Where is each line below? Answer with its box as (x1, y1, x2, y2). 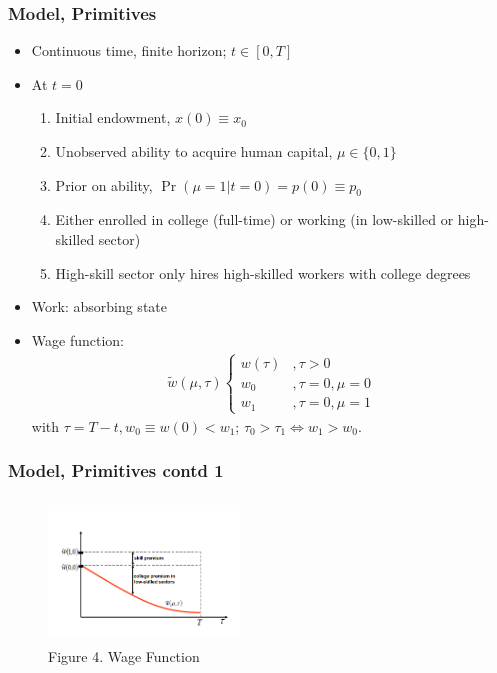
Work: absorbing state (31, 296, 167, 317)
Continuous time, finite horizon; (31, 40, 227, 61)
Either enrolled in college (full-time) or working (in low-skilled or (55, 209, 454, 230)
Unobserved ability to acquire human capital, (55, 141, 333, 161)
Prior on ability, (55, 174, 153, 195)
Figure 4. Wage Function (48, 646, 200, 667)
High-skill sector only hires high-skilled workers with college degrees (55, 262, 471, 283)
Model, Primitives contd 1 (8, 458, 224, 483)
